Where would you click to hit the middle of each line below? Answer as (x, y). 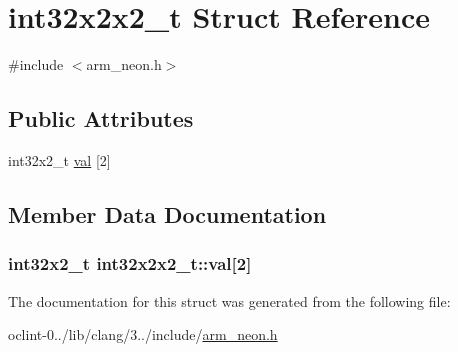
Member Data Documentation (167, 213)
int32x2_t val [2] (59, 159)
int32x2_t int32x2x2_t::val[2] (130, 263)
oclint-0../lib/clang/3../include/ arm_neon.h (143, 334)
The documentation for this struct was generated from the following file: (229, 300)
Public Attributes (101, 118)
